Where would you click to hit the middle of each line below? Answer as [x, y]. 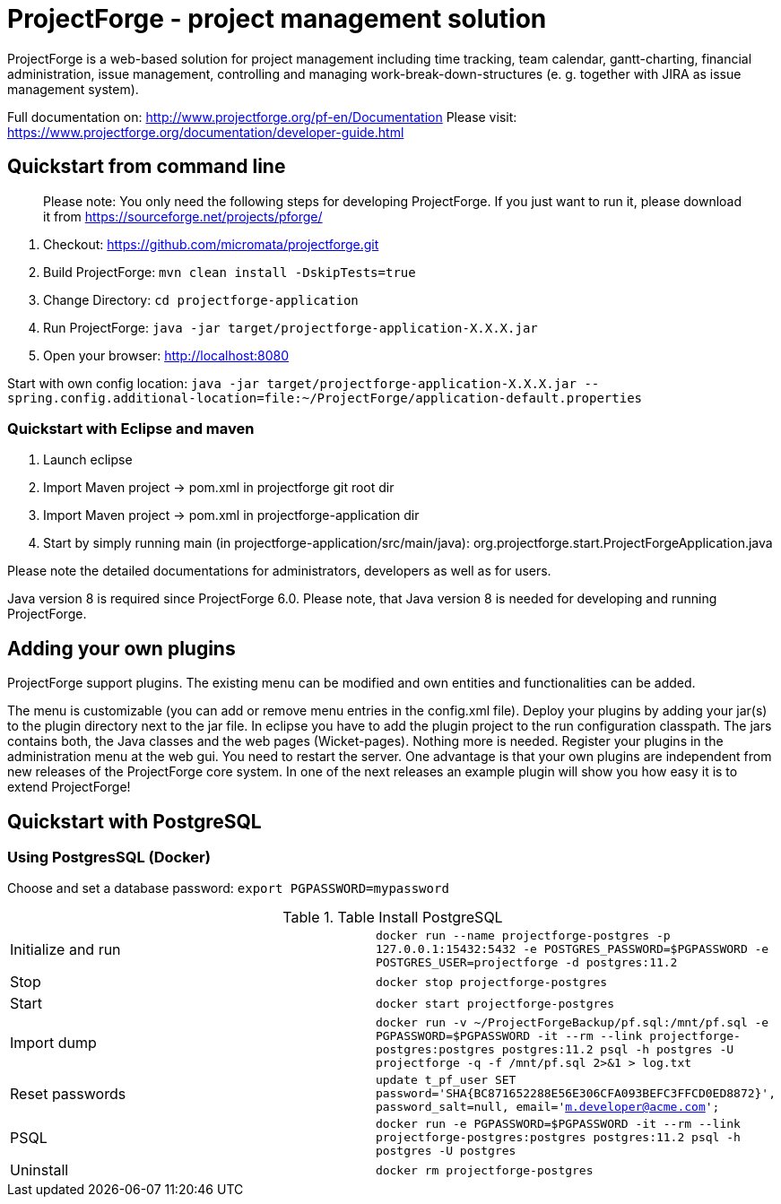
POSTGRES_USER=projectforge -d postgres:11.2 [526, 963]
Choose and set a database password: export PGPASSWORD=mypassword [228, 888]
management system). [73, 89]
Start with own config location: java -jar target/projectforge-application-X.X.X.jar [292, 383]
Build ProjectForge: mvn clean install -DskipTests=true [230, 272]
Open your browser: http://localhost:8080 [166, 355]
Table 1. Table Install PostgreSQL [393, 918]
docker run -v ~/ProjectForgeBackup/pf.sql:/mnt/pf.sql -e [572, 1023]
